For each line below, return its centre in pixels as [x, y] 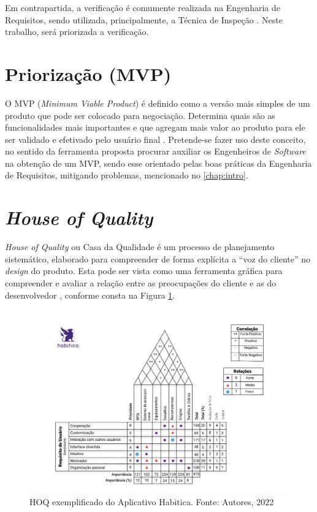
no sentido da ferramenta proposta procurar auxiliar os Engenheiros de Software [155, 151]
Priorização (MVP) [88, 73]
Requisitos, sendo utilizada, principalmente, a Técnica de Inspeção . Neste [144, 19]
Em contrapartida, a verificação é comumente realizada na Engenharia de [143, 7]
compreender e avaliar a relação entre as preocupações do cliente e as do [141, 282]
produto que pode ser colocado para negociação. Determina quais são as [140, 115]
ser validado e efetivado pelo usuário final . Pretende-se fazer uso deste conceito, [155, 139]
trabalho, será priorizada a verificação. [77, 32]
